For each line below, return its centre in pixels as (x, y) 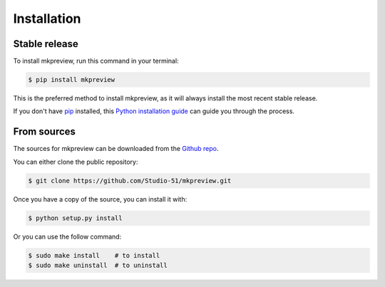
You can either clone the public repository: (76, 162)
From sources (45, 132)
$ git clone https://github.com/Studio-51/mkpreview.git (130, 181)
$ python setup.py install (75, 218)
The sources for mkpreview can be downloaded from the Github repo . (116, 149)
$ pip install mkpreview (72, 80)
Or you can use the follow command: (67, 236)
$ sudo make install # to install (94, 255)
